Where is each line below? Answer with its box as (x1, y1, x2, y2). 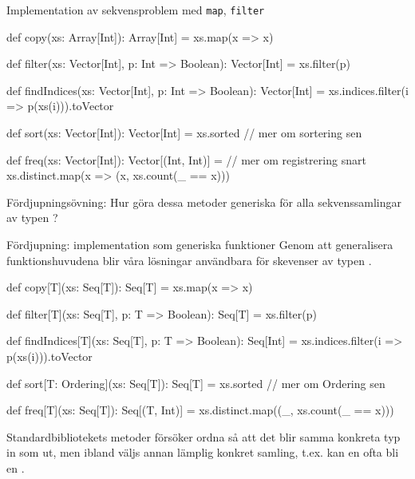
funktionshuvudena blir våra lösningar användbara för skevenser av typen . (6, 251, 372, 268)
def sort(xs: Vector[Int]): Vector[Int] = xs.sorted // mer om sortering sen (6, 125, 362, 141)
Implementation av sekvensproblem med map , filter (6, 2, 265, 18)
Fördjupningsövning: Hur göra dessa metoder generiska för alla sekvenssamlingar (6, 193, 402, 210)
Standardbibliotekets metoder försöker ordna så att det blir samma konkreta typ (6, 428, 401, 445)
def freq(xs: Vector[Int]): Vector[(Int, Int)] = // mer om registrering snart (6, 151, 366, 168)
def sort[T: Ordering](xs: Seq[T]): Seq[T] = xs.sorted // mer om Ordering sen (6, 374, 385, 391)
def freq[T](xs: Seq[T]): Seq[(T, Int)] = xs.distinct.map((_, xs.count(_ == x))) (6, 402, 394, 418)
